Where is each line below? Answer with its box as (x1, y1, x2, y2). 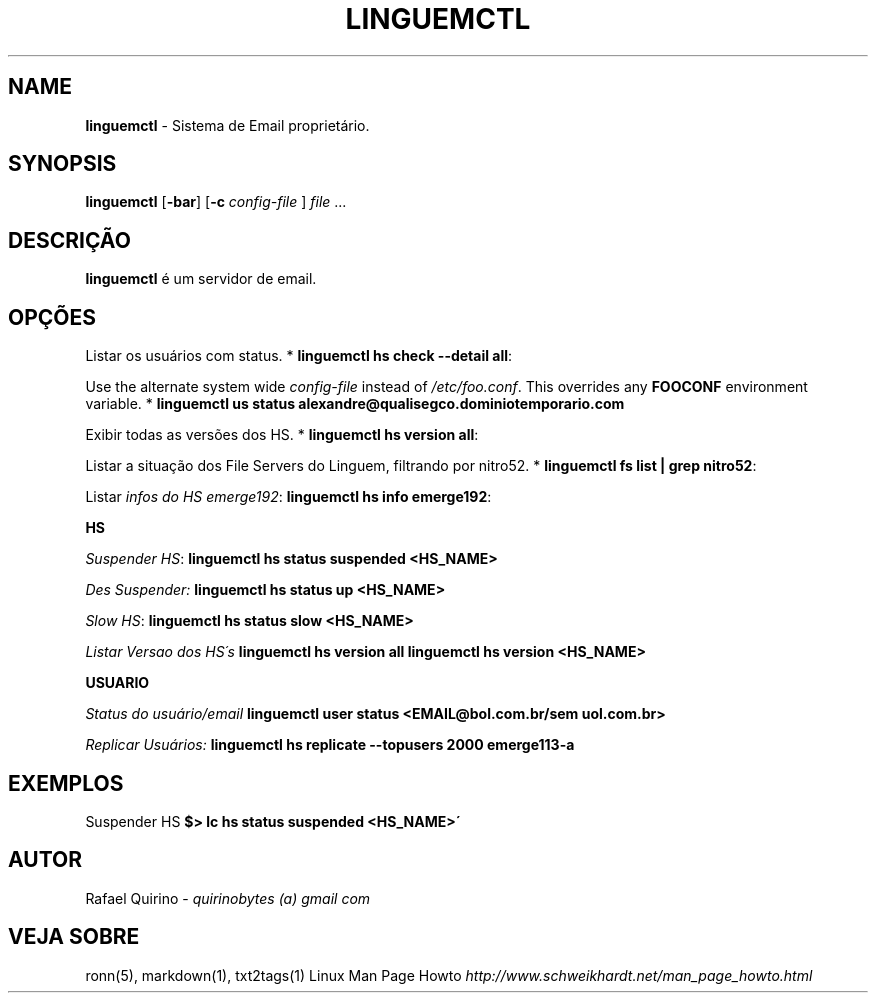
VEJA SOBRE (8, 924, 140, 950)
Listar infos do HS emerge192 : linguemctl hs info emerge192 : (85, 488, 492, 506)
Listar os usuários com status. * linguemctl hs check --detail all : (85, 347, 513, 365)
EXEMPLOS (8, 770, 124, 796)
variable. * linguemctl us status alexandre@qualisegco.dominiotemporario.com (85, 395, 625, 413)
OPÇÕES (8, 304, 97, 330)
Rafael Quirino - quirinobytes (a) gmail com (85, 889, 371, 907)
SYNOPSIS (8, 151, 117, 177)
